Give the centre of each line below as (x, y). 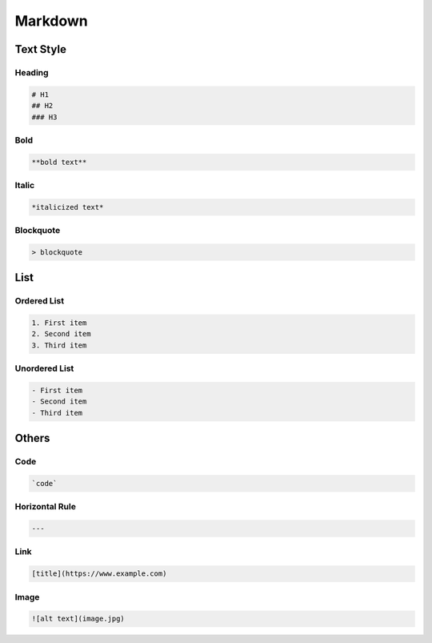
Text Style (41, 49)
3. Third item (59, 345)
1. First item (59, 323)
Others (32, 438)
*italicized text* (68, 207)
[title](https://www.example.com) (99, 574)
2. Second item (61, 334)
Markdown (51, 21)
